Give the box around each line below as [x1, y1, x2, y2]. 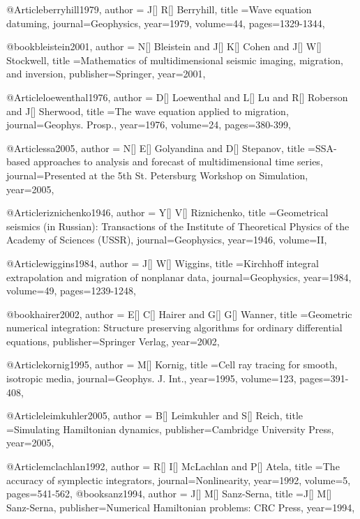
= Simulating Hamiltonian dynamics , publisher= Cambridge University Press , [6, 421, 334, 436]
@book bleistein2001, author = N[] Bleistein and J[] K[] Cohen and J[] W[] [6, 39, 322, 54]
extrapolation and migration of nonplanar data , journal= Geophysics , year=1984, [6, 269, 352, 284]
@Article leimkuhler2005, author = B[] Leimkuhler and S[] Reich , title [6, 408, 303, 423]
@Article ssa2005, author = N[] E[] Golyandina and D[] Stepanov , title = [6, 140, 315, 155]
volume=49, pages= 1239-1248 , [6, 283, 136, 298]
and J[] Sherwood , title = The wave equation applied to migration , [6, 103, 289, 118]
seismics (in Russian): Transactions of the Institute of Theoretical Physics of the [6, 218, 350, 233]
